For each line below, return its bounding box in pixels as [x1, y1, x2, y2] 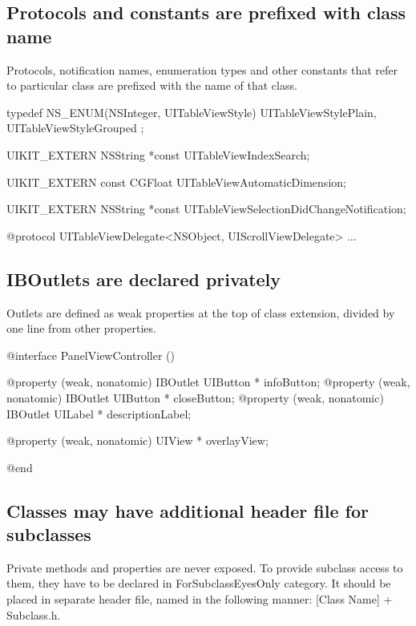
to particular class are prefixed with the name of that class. [6, 77, 297, 94]
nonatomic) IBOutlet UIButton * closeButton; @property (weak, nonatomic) [6, 389, 384, 406]
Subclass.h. [6, 606, 61, 623]
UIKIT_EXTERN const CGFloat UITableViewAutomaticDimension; [6, 173, 346, 190]
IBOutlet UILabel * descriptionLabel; [6, 405, 192, 422]
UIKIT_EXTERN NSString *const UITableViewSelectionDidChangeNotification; [6, 200, 406, 217]
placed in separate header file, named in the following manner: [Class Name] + [6, 591, 393, 608]
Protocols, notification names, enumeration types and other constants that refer [6, 61, 398, 78]
